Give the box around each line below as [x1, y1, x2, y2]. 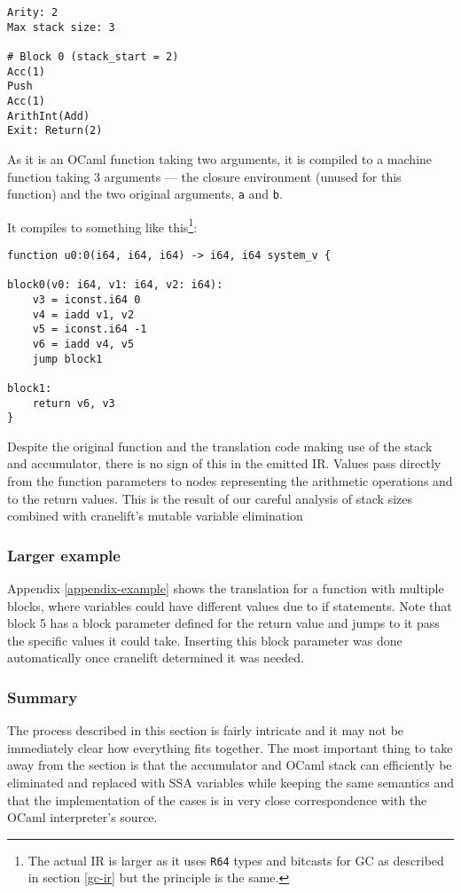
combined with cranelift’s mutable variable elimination [7, 506, 303, 525]
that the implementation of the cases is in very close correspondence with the [7, 790, 427, 809]
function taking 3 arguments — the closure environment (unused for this [7, 167, 402, 185]
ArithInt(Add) [7, 109, 90, 122]
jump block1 [32, 352, 103, 365]
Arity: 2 [7, 6, 59, 19]
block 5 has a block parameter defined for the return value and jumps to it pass [7, 614, 440, 632]
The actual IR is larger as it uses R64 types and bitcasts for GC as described [27, 850, 444, 869]
